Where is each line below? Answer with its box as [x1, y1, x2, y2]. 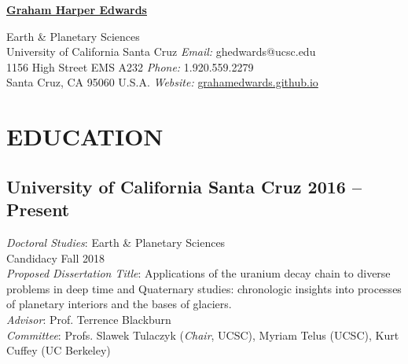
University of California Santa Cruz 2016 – [6, 174, 362, 198]
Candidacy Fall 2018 [6, 249, 105, 266]
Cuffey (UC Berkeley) [6, 342, 111, 358]
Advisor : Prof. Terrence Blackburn [6, 311, 171, 327]
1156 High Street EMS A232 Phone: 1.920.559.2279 [6, 58, 254, 75]
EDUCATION [6, 120, 164, 153]
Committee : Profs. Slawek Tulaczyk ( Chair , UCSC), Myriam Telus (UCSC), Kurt [6, 326, 399, 343]
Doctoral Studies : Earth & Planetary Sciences [6, 233, 226, 250]
